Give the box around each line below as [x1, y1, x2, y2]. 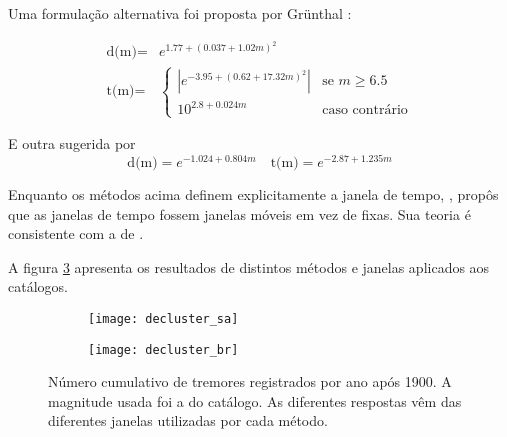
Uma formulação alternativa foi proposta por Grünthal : [8, 3, 352, 23]
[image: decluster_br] [88, 342, 239, 357]
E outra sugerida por [8, 133, 136, 154]
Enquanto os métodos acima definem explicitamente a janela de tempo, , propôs [8, 183, 499, 204]
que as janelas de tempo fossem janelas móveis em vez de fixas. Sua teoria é [8, 203, 471, 224]
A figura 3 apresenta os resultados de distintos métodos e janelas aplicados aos [8, 256, 490, 277]
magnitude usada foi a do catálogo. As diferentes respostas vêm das [48, 390, 462, 411]
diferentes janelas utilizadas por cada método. [48, 410, 328, 431]
